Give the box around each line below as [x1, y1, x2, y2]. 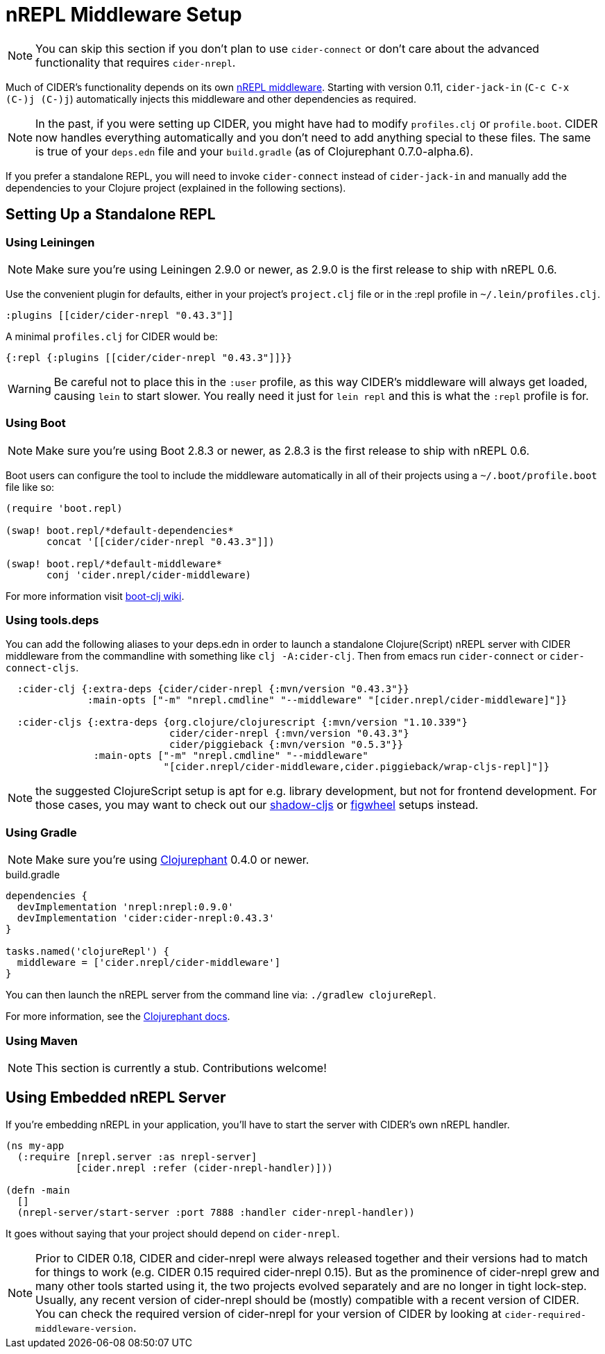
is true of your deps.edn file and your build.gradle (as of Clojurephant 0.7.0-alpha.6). [35, 144, 473, 158]
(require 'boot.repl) [6, 502, 123, 514]
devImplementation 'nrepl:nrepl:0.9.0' [17, 901, 234, 913]
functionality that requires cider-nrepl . [35, 55, 236, 69]
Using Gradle [6, 825, 77, 839]
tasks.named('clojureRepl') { [6, 946, 170, 958]
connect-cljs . [6, 662, 79, 674]
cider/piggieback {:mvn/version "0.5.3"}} [169, 739, 404, 751]
